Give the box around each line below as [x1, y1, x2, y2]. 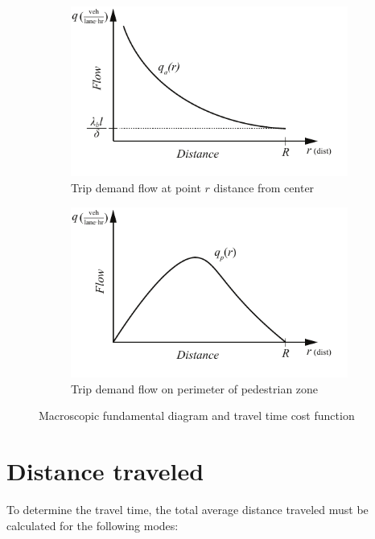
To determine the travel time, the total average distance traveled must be [6, 501, 369, 518]
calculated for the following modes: [6, 516, 179, 533]
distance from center [213, 179, 315, 196]
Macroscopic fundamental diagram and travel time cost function [39, 407, 355, 424]
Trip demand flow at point [71, 179, 201, 196]
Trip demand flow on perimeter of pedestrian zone [71, 380, 319, 397]
